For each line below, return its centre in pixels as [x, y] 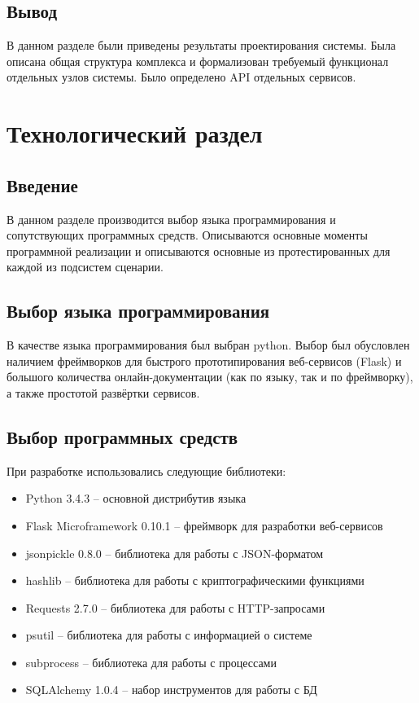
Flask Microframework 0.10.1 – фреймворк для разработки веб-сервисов [204, 525]
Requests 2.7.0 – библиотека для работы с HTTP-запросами [175, 607]
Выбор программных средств [122, 436]
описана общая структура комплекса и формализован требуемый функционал [198, 61]
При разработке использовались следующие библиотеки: [146, 470]
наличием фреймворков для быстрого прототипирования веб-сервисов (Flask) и [204, 360]
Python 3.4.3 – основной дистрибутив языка [136, 498]
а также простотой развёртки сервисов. [103, 392]
